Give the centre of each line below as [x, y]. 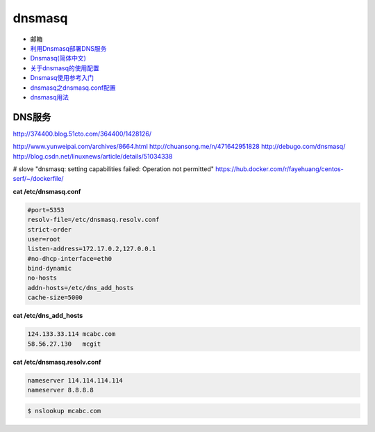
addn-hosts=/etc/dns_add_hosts [81, 288]
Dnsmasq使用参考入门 [62, 78]
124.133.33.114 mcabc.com [72, 334]
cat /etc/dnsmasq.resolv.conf [57, 362]
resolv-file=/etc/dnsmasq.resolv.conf [93, 220]
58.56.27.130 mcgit [64, 344]
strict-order [50, 229]
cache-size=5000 [55, 298]
